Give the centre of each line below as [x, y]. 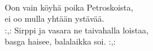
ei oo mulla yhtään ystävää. [55, 18]
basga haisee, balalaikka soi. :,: [60, 41]
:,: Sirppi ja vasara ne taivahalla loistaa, [77, 30]
